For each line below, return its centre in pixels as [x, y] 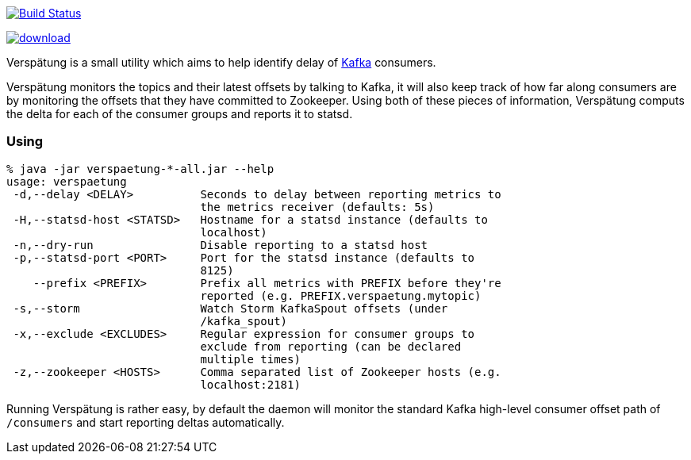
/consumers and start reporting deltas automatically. [146, 422]
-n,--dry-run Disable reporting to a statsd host [221, 245]
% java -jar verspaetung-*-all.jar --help [140, 169]
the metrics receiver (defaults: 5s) [317, 207]
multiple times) [250, 359]
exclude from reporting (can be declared [331, 346]
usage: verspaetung [67, 181]
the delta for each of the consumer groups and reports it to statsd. [180, 114]
